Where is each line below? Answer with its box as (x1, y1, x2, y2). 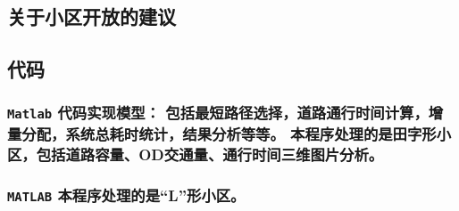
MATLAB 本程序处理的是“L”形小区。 (7, 183, 246, 206)
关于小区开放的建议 (7, 3, 176, 30)
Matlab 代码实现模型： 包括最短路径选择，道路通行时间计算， (7, 101, 429, 124)
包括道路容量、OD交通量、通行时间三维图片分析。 (36, 142, 384, 165)
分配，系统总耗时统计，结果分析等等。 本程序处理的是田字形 (21, 122, 437, 144)
